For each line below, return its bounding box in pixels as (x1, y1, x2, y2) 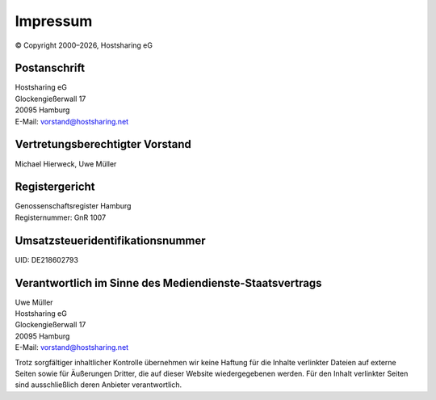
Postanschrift (15, 61, 85, 75)
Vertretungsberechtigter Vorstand (15, 137, 191, 151)
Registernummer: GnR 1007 (15, 213, 107, 222)
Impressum (15, 12, 93, 30)
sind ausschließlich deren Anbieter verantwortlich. (15, 380, 182, 389)
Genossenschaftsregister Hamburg (15, 201, 132, 211)
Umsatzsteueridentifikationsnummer (15, 234, 206, 247)
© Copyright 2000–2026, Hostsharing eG (15, 40, 153, 50)
